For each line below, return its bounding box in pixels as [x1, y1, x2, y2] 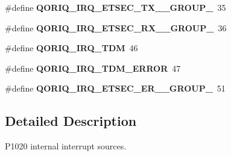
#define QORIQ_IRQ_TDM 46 [5, 42, 138, 54]
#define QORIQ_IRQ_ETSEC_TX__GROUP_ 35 [5, 1, 226, 13]
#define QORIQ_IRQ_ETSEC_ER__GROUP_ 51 [5, 82, 226, 95]
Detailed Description [5, 111, 137, 130]
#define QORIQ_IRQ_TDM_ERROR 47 [5, 61, 181, 74]
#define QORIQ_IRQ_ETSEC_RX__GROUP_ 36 [5, 21, 227, 34]
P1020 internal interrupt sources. [5, 140, 127, 152]
